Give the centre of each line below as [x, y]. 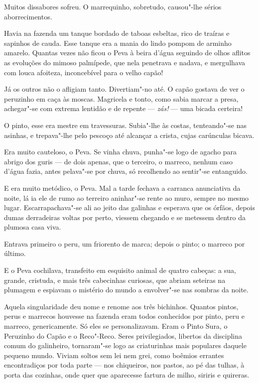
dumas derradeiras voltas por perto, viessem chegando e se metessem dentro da [125, 217]
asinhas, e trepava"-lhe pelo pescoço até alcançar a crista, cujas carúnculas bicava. [129, 135]
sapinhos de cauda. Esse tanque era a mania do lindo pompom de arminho [118, 43]
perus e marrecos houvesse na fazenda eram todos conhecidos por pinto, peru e [124, 316]
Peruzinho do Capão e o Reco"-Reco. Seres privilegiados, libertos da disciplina [123, 335]
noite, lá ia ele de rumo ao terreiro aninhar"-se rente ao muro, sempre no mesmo [127, 197]
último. [15, 253]
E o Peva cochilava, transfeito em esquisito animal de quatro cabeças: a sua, [120, 270]
